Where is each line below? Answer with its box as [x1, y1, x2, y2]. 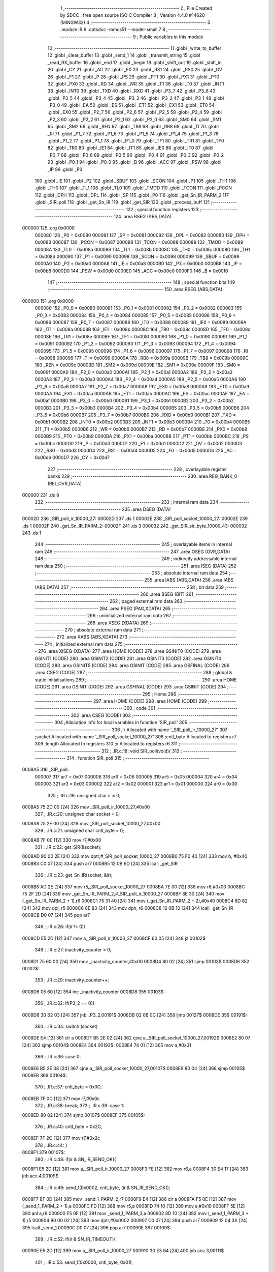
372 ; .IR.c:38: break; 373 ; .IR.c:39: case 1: [35, 1103, 124, 1109]
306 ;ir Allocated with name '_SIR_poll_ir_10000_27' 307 [112, 727, 228, 733]
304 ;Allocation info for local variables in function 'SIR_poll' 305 [54, 719, 188, 726]
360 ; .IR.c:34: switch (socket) [35, 1023, 98, 1029]
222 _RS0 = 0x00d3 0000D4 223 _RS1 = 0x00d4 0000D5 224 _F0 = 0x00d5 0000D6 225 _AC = [35, 448, 237, 454]
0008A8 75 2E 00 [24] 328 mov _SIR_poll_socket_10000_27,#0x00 [22, 820, 161, 826]
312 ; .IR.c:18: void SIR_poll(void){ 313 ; [101, 748, 182, 754]
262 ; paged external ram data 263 [109, 598, 183, 604]
